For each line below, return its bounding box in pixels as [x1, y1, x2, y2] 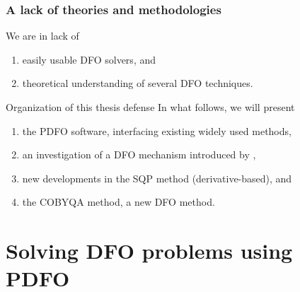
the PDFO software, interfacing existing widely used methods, [22, 123, 292, 138]
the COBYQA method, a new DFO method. [22, 194, 215, 209]
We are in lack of [6, 28, 79, 43]
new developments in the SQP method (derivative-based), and [22, 170, 292, 185]
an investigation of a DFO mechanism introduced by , [22, 147, 256, 162]
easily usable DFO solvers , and [22, 52, 156, 66]
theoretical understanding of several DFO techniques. [22, 76, 253, 90]
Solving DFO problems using [6, 236, 293, 265]
